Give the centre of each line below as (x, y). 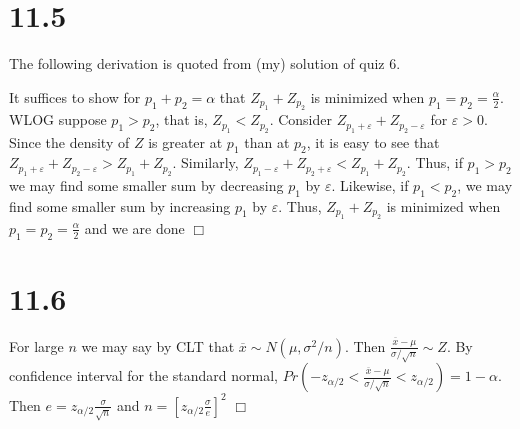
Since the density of (69, 141)
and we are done (134, 227)
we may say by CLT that (158, 345)
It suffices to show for (75, 96)
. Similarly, (205, 162)
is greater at (185, 141)
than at (267, 141)
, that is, (181, 119)
